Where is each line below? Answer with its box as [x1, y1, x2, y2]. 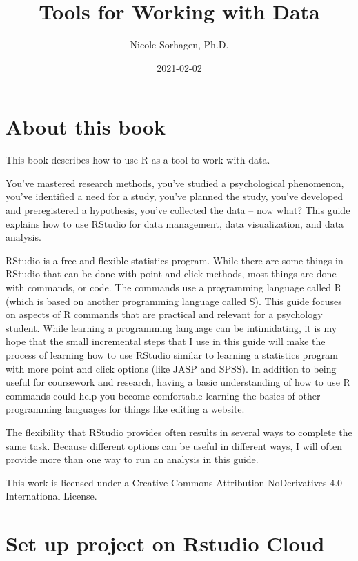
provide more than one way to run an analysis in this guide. [6, 452, 259, 466]
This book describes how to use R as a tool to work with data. [6, 152, 270, 167]
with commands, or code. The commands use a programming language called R [6, 280, 342, 294]
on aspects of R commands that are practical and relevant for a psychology [6, 307, 323, 322]
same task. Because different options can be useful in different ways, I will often [6, 438, 342, 453]
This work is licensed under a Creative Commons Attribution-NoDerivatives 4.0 [6, 475, 343, 489]
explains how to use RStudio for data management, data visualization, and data [6, 216, 344, 230]
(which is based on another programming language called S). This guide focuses [6, 293, 342, 308]
